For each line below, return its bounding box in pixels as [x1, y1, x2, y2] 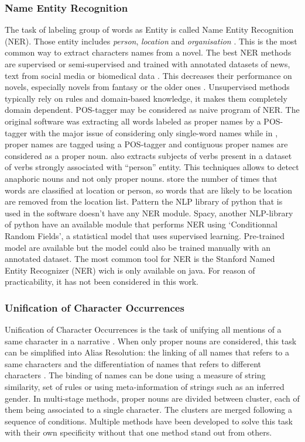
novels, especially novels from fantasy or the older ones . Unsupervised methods [5, 81, 290, 93]
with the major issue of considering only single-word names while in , [29, 126, 278, 139]
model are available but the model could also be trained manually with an [5, 241, 271, 253]
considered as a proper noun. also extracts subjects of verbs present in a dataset [5, 149, 292, 161]
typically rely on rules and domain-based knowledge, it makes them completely [5, 92, 287, 104]
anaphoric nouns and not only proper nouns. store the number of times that [5, 172, 277, 184]
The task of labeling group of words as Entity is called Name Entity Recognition [5, 23, 294, 36]
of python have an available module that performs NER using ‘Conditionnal [5, 218, 277, 230]
